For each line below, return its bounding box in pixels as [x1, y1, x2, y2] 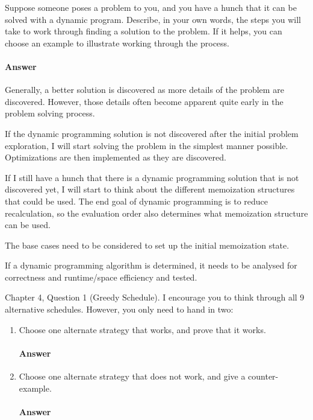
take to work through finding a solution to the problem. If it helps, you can [5, 25, 282, 37]
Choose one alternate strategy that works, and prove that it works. [19, 323, 266, 336]
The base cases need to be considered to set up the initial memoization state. [5, 238, 290, 251]
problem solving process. [5, 107, 95, 119]
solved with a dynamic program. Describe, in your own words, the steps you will [5, 13, 301, 25]
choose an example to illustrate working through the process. [5, 36, 230, 49]
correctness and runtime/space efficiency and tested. [5, 270, 197, 283]
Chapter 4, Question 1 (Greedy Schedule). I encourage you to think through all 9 [5, 291, 305, 304]
